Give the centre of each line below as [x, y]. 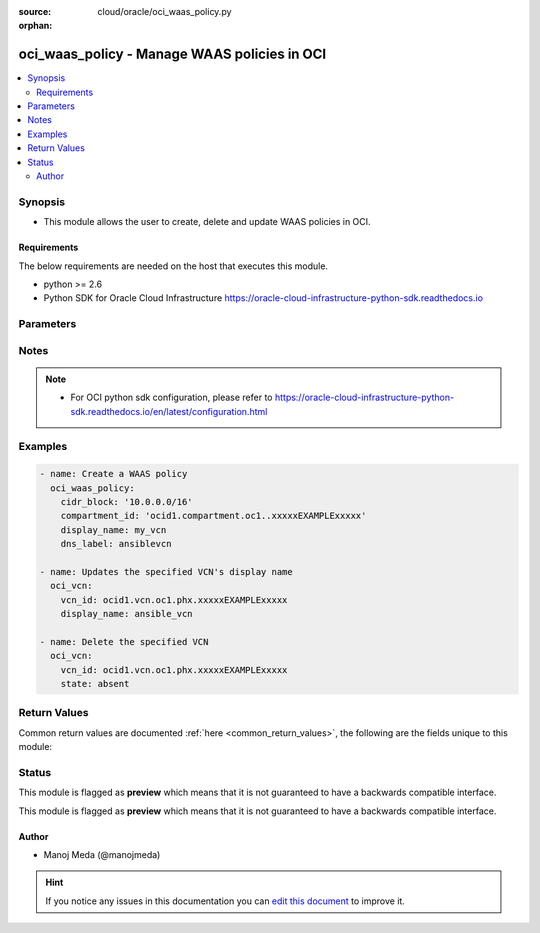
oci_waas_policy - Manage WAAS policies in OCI [172, 54]
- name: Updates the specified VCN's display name [166, 571]
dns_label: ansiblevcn [116, 544]
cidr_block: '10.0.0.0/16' [127, 501]
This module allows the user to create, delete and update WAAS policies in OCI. [207, 222]
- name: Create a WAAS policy [113, 474]
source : [35, 11]
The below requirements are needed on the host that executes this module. [173, 266]
